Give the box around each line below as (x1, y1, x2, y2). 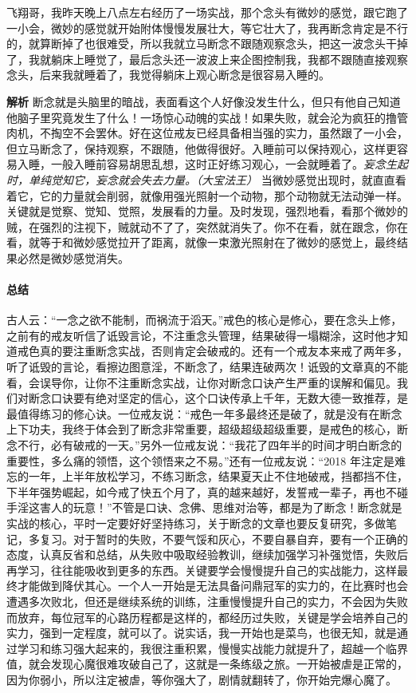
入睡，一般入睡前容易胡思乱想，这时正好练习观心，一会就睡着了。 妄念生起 (17, 156, 408, 172)
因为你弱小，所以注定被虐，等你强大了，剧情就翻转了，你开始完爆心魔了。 (6, 671, 397, 687)
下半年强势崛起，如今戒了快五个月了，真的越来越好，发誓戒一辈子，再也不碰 (6, 483, 408, 500)
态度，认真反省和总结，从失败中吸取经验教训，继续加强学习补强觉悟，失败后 (6, 546, 408, 563)
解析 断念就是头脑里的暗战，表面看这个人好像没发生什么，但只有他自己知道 (6, 93, 401, 109)
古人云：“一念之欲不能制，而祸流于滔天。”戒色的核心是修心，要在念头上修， (6, 311, 402, 328)
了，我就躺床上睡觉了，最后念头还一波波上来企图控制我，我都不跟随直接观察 (6, 50, 408, 67)
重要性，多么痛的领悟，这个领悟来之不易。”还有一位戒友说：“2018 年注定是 (6, 452, 394, 469)
